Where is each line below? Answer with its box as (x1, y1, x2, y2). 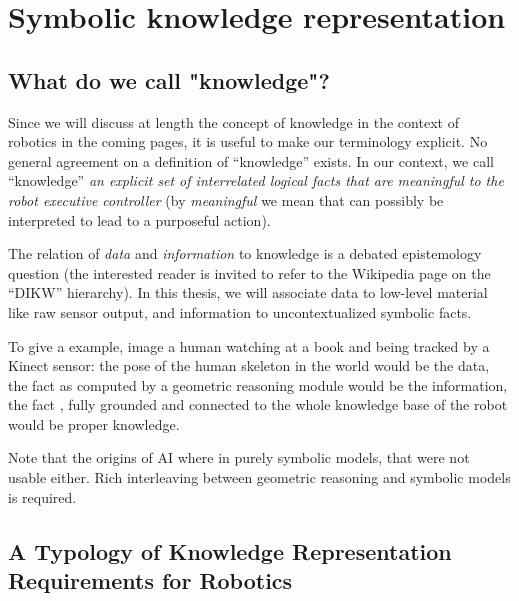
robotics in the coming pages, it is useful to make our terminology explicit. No (8, 131, 488, 152)
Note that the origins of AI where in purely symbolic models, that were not (8, 447, 470, 468)
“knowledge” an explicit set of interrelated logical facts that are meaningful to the (8, 170, 504, 191)
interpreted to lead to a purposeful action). (8, 209, 271, 230)
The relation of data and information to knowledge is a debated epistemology (8, 243, 482, 264)
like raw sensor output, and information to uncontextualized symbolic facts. (8, 301, 472, 322)
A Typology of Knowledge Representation (8, 535, 452, 566)
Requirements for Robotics (8, 565, 293, 596)
